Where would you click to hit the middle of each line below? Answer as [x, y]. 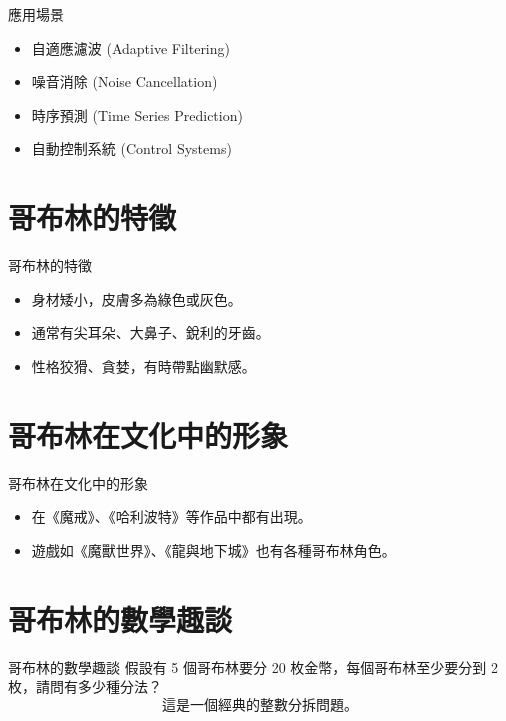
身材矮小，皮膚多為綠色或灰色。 [136, 298]
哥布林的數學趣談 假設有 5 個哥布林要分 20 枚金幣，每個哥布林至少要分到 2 [253, 666]
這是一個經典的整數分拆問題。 [260, 705]
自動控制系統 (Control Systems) [131, 148]
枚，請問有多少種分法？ [85, 686]
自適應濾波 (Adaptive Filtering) [130, 47]
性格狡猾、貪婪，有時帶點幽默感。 [143, 365]
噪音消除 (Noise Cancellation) [124, 81]
